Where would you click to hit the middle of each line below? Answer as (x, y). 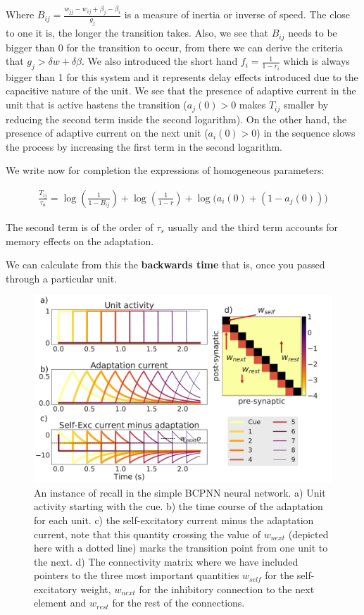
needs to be (313, 33)
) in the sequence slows (306, 133)
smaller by (306, 105)
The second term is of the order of (80, 226)
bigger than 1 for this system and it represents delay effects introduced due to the (182, 76)
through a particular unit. (62, 278)
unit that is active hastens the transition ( (96, 105)
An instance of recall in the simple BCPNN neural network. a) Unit (180, 492)
